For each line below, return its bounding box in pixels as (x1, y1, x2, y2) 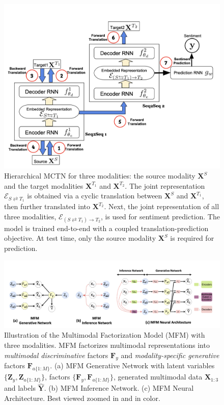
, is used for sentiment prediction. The (100, 211, 220, 221)
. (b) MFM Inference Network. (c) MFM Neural (44, 383, 194, 393)
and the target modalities (4, 180, 83, 191)
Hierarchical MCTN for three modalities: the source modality (4, 170, 195, 181)
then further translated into (4, 201, 91, 212)
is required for (170, 233, 214, 243)
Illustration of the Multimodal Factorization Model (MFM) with (4, 330, 205, 340)
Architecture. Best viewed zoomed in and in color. (4, 392, 160, 403)
